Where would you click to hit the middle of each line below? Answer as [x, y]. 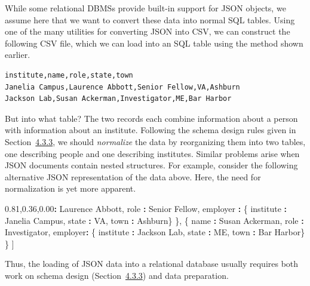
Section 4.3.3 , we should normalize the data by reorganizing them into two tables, [155, 141]
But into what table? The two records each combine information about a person [151, 118]
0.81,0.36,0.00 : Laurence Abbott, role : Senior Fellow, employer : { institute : [146, 208]
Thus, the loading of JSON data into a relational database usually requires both [152, 264]
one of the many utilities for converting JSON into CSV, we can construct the [148, 31]
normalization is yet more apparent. [70, 188]
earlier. [18, 55]
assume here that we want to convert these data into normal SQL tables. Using [150, 19]
